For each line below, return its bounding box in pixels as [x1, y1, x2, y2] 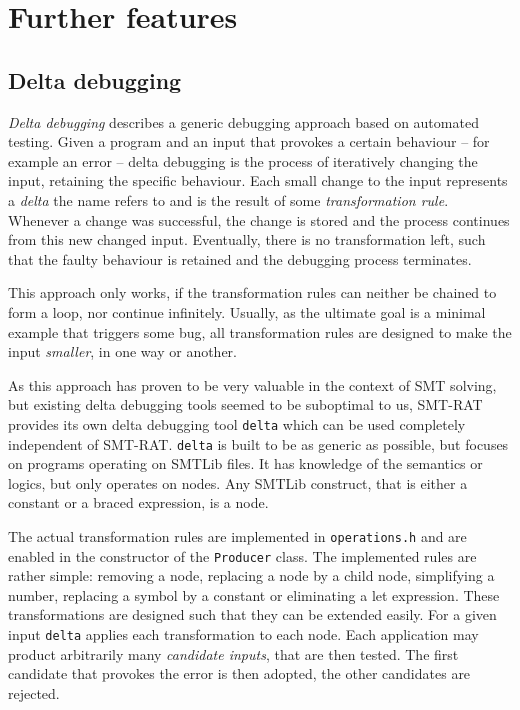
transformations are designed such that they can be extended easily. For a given [8, 604, 497, 625]
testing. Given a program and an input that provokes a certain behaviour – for [8, 131, 490, 152]
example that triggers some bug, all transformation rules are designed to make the [8, 321, 512, 342]
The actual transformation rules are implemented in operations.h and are [8, 525, 467, 546]
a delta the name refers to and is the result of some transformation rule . [8, 189, 449, 210]
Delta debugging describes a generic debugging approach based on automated [8, 111, 479, 132]
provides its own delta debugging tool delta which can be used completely [8, 413, 466, 434]
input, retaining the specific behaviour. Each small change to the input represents [8, 170, 508, 191]
